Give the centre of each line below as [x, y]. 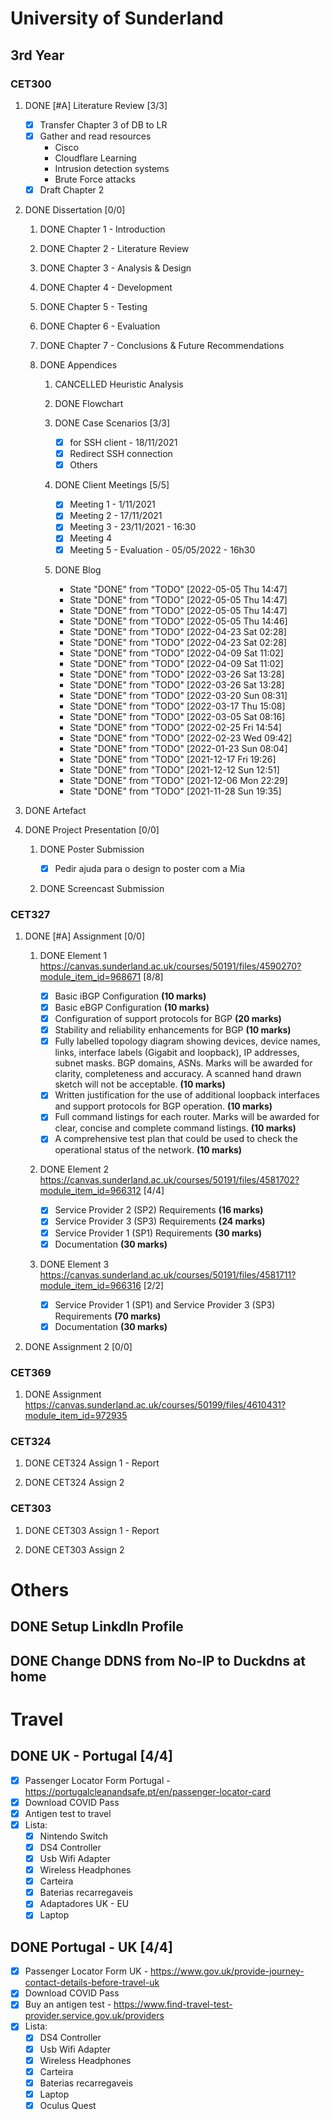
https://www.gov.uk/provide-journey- [227, 1971]
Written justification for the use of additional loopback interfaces [187, 1095]
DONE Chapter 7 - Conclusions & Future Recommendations [162, 346]
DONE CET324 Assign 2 [74, 1483]
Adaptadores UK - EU [84, 1904]
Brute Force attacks [95, 179]
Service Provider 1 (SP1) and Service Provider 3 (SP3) [165, 1304]
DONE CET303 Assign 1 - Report [92, 1530]
